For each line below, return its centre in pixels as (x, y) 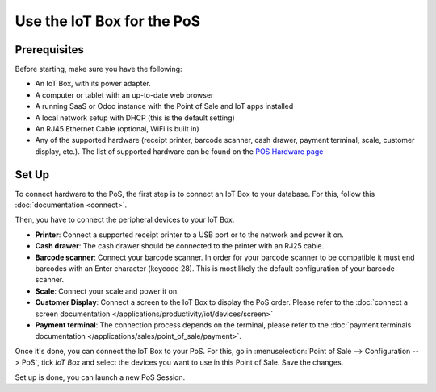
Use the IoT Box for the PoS (108, 21)
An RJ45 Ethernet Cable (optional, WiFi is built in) (117, 129)
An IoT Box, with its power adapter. (93, 84)
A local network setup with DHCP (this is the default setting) (135, 118)
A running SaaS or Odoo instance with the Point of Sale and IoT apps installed (164, 106)
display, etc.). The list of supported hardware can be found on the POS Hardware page (179, 151)
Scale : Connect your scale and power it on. (107, 291)
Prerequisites (49, 50)
